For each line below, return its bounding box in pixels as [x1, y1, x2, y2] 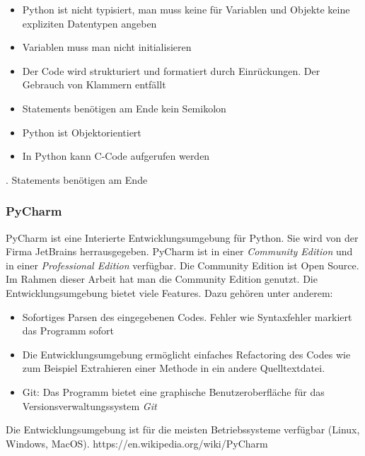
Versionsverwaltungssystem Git [22, 398, 157, 413]
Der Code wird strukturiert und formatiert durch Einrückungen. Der [22, 63, 320, 78]
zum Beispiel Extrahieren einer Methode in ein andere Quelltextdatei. [22, 361, 325, 375]
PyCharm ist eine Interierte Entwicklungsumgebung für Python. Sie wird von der [6, 230, 359, 245]
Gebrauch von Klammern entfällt [22, 77, 166, 92]
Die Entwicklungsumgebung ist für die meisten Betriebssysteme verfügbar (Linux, [6, 422, 360, 437]
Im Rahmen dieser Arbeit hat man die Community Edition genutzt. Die [6, 271, 318, 286]
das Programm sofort [22, 323, 114, 338]
